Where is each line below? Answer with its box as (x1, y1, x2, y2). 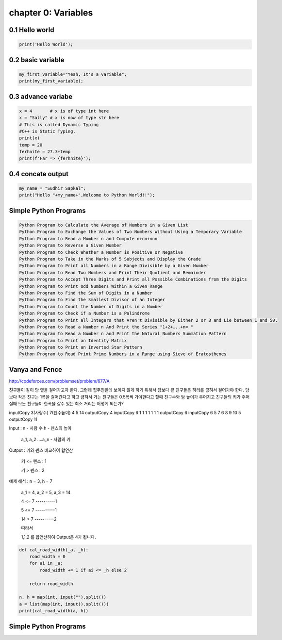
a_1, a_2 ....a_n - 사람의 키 (21, 436, 71, 442)
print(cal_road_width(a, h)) (19, 608, 89, 614)
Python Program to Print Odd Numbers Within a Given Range (19, 283, 163, 289)
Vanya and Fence (9, 365, 63, 374)
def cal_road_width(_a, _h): (19, 547, 89, 553)
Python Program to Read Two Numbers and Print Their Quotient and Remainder (19, 270, 206, 275)
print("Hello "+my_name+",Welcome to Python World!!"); (19, 192, 155, 198)
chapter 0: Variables (9, 7, 93, 18)
